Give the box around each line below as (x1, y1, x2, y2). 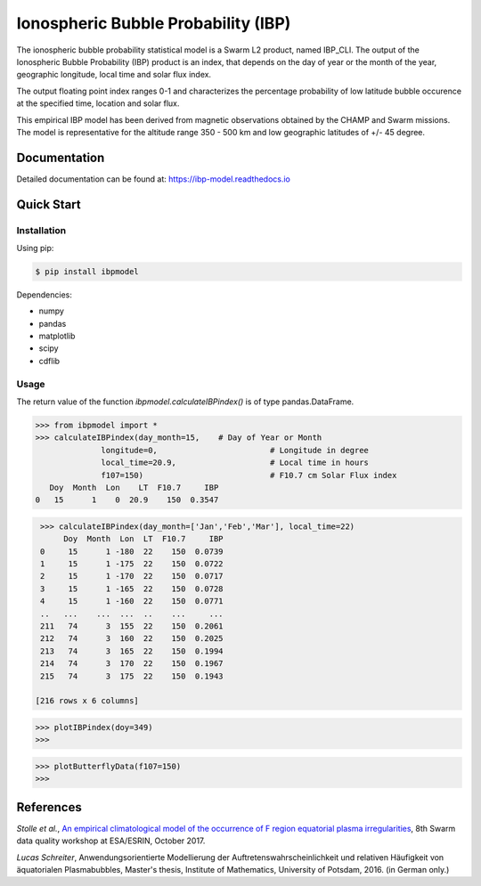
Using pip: (16, 242, 54, 253)
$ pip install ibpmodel (35, 266, 140, 276)
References (16, 800, 82, 815)
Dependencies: (16, 289, 73, 300)
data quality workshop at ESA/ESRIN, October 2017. (16, 835, 206, 846)
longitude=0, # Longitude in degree (101, 445, 370, 455)
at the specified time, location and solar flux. (16, 98, 180, 109)
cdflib (38, 355, 61, 366)
